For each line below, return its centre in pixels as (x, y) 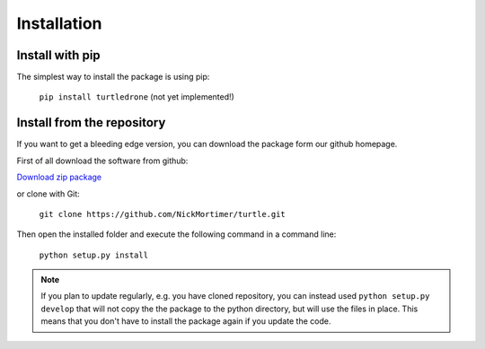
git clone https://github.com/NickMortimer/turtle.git (163, 214)
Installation (59, 23)
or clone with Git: (48, 194)
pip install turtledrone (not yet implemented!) (137, 97)
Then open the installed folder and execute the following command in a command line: (176, 234)
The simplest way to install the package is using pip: (113, 77)
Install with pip (58, 55)
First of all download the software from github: (102, 161)
